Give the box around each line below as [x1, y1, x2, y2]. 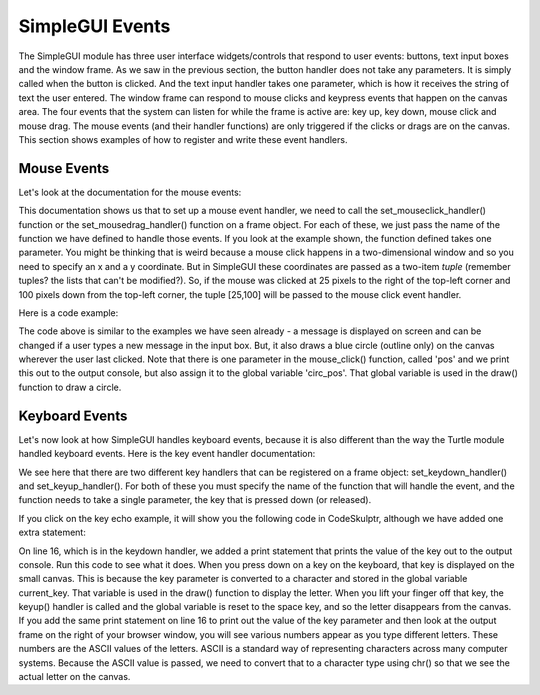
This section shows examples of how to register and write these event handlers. [18, 133, 348, 145]
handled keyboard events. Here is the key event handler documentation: [18, 448, 316, 460]
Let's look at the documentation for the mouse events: [18, 186, 242, 198]
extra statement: [18, 526, 87, 539]
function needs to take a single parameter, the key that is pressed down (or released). [18, 494, 372, 506]
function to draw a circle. [18, 381, 122, 393]
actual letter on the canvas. [18, 671, 131, 683]
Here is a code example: [18, 306, 119, 319]
